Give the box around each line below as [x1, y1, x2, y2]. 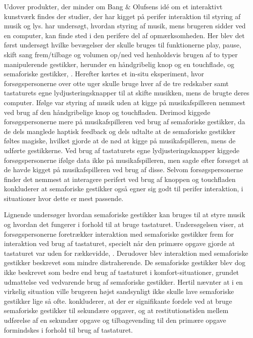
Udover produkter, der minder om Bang [4, 1, 123, 11]
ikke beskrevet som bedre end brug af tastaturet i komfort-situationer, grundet [4, 267, 239, 277]
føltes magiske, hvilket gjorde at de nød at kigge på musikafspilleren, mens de [4, 135, 235, 146]
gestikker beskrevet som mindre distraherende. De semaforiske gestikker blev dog [4, 257, 246, 268]
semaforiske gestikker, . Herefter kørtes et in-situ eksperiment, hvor [4, 68, 204, 79]
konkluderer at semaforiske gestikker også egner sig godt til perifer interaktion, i [4, 183, 243, 194]
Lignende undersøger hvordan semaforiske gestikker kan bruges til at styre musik [4, 209, 245, 220]
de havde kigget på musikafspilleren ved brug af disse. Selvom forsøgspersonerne [4, 164, 243, 175]
